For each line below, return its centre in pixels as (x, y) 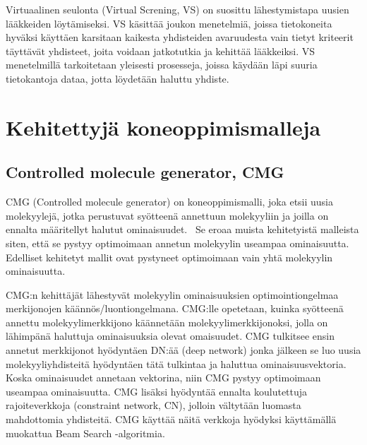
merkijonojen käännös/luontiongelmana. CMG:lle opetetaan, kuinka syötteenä (175, 308)
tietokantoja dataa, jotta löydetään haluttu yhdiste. (118, 78)
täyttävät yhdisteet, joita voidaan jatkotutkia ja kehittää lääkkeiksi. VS (161, 51)
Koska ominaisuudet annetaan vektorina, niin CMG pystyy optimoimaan (163, 378)
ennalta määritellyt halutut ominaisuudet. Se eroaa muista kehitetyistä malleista (182, 229)
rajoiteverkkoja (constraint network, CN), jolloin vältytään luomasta (154, 405)
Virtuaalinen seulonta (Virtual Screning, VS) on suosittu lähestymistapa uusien (178, 9)
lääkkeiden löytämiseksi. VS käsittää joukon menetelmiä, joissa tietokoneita (169, 23)
